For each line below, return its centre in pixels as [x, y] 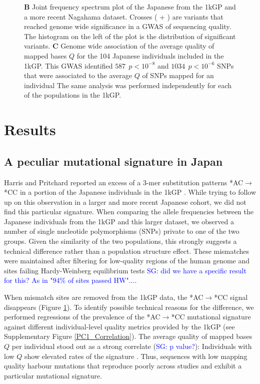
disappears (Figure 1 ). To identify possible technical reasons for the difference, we [129, 307]
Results [30, 129]
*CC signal [231, 297]
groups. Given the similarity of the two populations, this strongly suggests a [120, 241]
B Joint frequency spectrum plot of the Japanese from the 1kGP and [130, 7]
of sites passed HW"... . [102, 280]
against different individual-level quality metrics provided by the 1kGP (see [119, 326]
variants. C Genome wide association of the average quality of [119, 46]
